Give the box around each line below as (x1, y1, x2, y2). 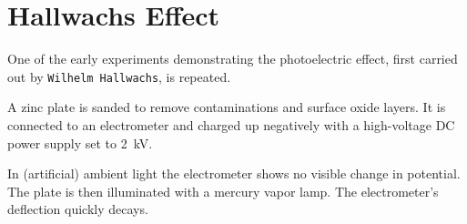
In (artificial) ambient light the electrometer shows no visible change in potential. (7, 164, 461, 183)
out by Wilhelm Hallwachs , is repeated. (7, 66, 231, 86)
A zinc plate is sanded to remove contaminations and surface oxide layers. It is (7, 97, 446, 117)
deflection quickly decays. (7, 199, 148, 219)
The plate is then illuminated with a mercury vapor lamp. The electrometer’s (7, 181, 439, 200)
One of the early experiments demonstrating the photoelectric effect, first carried (7, 49, 458, 68)
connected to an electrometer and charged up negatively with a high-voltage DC (7, 115, 455, 134)
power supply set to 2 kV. (7, 133, 153, 152)
